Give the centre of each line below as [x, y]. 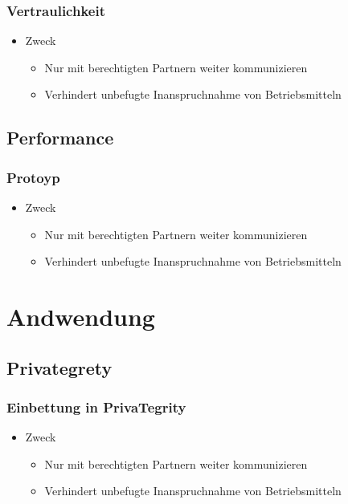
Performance [60, 138]
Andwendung [81, 316]
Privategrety [59, 367]
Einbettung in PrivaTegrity [96, 406]
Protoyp [33, 177]
